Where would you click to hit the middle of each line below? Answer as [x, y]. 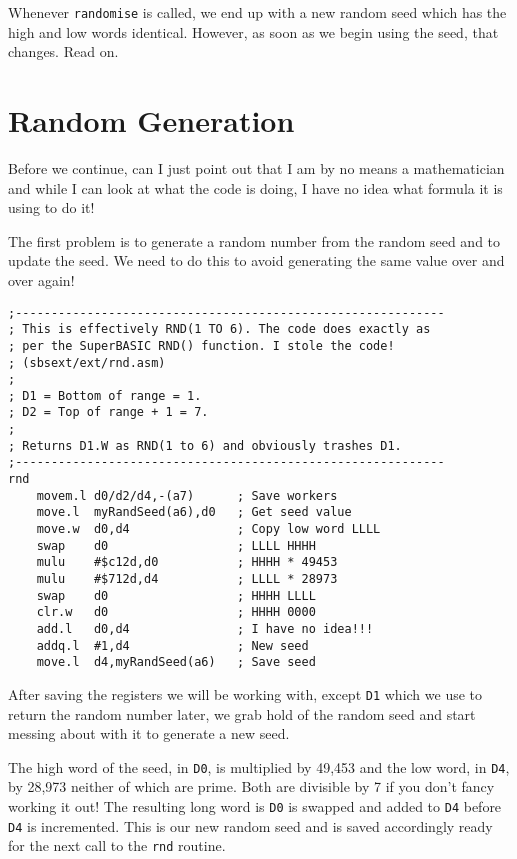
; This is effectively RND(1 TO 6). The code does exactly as [219, 329]
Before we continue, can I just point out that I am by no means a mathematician [256, 167]
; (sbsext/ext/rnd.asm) [87, 362]
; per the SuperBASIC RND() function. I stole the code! [201, 345]
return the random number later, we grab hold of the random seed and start [242, 713]
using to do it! [51, 207]
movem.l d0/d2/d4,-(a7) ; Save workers [187, 495]
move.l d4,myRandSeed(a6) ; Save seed [176, 662]
